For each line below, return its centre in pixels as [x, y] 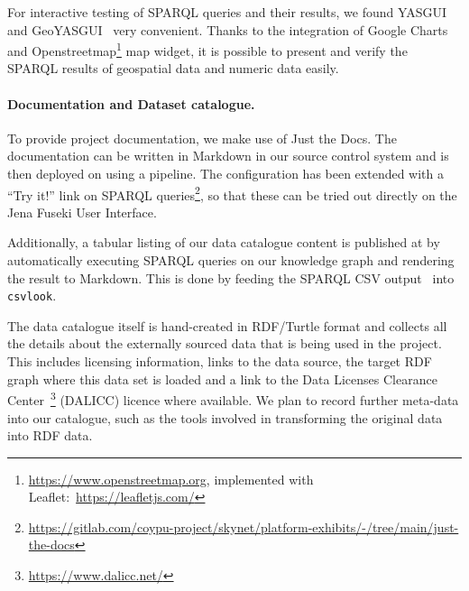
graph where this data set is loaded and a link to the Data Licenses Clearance [222, 379]
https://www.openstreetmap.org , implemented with [171, 479]
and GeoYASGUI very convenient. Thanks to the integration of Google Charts [228, 29]
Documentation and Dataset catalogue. [131, 103]
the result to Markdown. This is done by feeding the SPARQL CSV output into [231, 277]
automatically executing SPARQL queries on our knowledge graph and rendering [231, 260]
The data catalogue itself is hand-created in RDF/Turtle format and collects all [227, 325]
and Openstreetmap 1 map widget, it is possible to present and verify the [207, 49]
